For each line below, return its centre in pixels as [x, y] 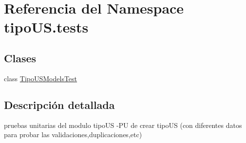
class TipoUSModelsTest [41, 78]
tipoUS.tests [46, 27]
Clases [20, 58]
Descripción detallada [59, 104]
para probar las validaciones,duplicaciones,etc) [73, 134]
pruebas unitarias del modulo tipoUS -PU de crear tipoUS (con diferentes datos [123, 125]
